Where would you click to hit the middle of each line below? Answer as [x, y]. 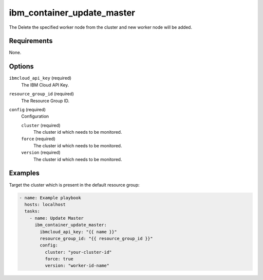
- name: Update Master [56, 218]
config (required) [27, 109]
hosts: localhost [45, 204]
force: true [59, 259]
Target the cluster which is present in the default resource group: [74, 185]
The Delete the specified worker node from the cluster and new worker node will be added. [101, 27]
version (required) [41, 153]
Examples [24, 173]
